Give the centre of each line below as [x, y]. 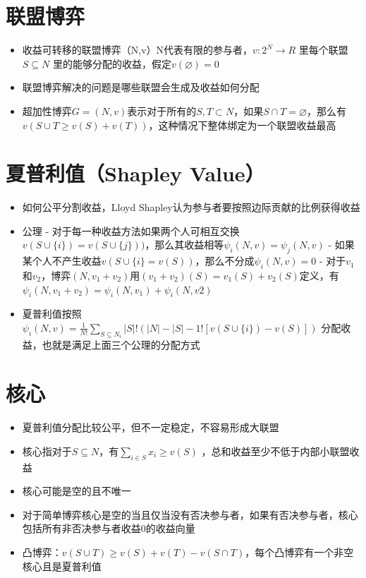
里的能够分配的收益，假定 [112, 63]
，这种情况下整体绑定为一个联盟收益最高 [242, 125]
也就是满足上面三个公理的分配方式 [121, 345]
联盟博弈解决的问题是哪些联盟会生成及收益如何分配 [141, 87]
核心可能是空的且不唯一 [77, 491]
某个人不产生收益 [62, 261]
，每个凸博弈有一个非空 [299, 552]
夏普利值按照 [52, 314]
